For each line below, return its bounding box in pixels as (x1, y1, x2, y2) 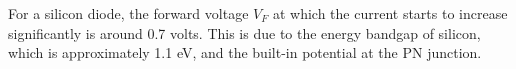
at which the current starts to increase (272, 3, 508, 23)
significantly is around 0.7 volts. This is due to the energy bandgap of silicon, (8, 22, 481, 43)
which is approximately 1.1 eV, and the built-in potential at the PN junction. (8, 42, 482, 63)
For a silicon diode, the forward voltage (8, 3, 249, 23)
